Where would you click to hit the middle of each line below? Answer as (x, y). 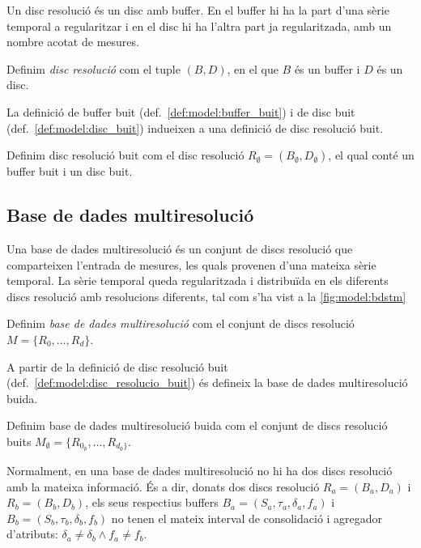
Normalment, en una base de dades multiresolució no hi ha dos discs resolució (200, 470)
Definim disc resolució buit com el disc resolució (125, 155)
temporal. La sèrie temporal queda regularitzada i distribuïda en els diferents (198, 280)
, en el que (253, 68)
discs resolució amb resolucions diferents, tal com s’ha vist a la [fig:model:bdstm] (206, 296)
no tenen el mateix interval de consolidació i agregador (247, 518)
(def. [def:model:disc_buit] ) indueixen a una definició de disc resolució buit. (195, 127)
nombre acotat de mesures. (73, 42)
